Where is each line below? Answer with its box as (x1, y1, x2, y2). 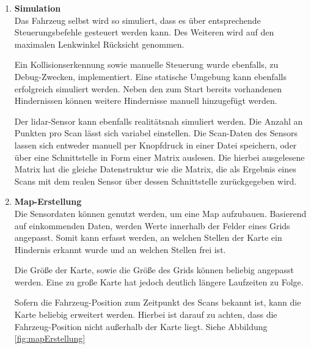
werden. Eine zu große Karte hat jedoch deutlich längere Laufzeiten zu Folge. (14, 275, 304, 288)
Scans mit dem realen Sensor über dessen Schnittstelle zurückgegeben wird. (14, 174, 297, 187)
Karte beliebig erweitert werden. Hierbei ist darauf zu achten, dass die (14, 308, 277, 321)
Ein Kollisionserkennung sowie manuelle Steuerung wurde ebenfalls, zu (14, 58, 279, 71)
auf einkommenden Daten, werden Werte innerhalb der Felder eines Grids (14, 219, 290, 232)
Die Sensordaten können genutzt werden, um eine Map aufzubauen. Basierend (14, 207, 307, 219)
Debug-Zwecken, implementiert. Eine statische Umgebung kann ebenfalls (14, 70, 287, 83)
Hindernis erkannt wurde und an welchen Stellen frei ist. (14, 243, 226, 255)
